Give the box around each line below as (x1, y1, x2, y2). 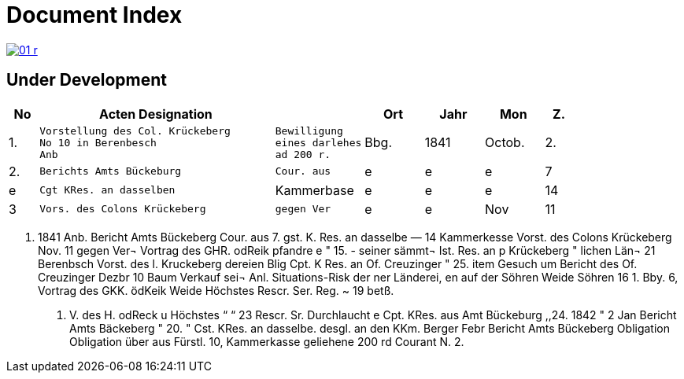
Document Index (6, 2, 183, 28)
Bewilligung (275, 124, 343, 137)
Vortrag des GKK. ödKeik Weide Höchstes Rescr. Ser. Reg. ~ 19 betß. (38, 283, 394, 297)
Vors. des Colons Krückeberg (39, 203, 206, 215)
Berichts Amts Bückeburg (39, 165, 182, 178)
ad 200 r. (275, 148, 331, 160)
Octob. (485, 134, 525, 151)
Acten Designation (99, 105, 213, 122)
